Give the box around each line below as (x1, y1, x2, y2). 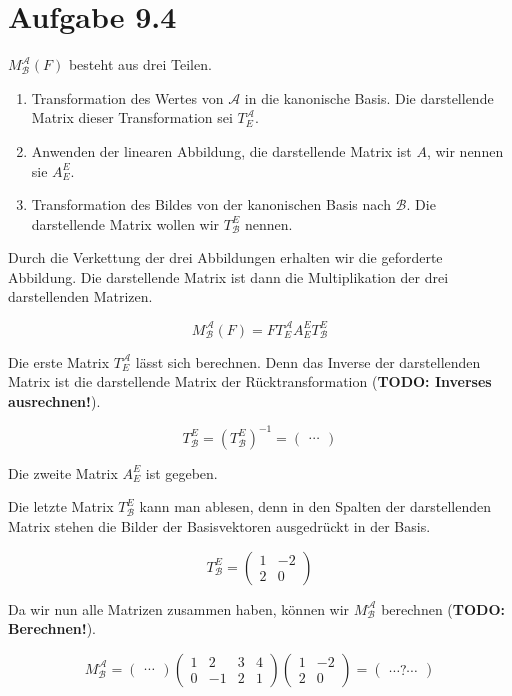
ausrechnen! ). (8, 390, 101, 411)
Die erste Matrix (8, 351, 110, 372)
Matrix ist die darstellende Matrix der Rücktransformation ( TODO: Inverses (8, 371, 492, 392)
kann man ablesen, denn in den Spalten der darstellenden (139, 496, 491, 517)
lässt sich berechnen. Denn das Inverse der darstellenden (135, 351, 481, 372)
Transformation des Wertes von (31, 87, 224, 108)
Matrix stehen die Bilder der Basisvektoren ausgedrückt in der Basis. (8, 516, 431, 537)
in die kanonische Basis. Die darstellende (244, 87, 494, 108)
